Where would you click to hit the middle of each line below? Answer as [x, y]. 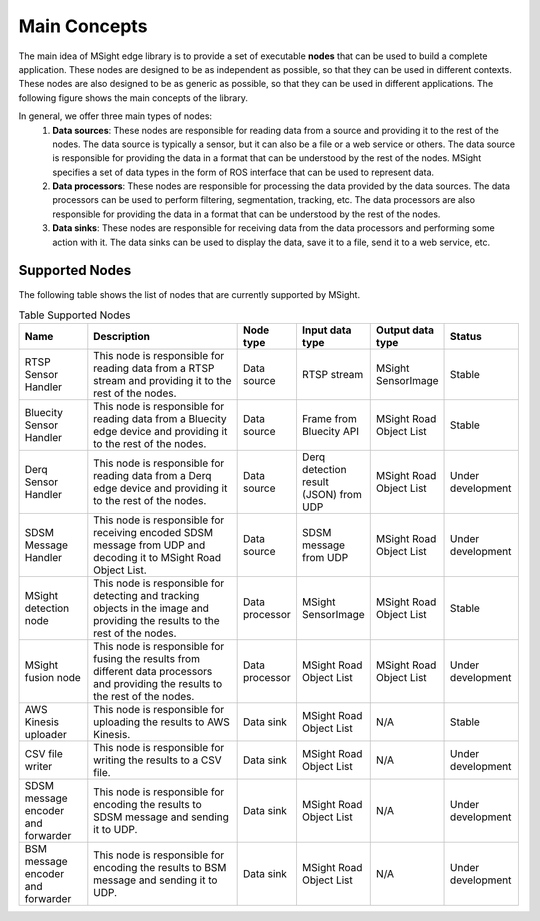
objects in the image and [151, 608]
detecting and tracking [146, 596]
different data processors [153, 672]
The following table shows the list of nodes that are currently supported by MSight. [189, 294]
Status [466, 337]
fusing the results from [146, 659]
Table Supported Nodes [74, 315]
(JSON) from [331, 495]
